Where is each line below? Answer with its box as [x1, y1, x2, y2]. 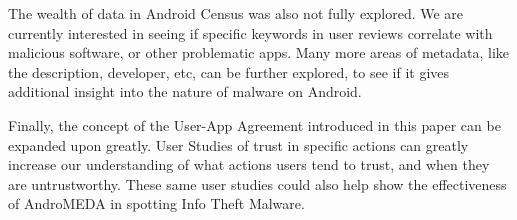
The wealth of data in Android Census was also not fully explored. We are [8, 3, 464, 23]
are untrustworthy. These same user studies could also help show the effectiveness [8, 173, 507, 194]
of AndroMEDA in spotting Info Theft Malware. [8, 193, 305, 214]
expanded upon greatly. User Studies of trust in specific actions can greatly [8, 134, 469, 155]
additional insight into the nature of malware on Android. [8, 81, 362, 102]
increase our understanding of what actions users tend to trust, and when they [8, 154, 490, 175]
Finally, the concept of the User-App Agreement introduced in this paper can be [8, 114, 501, 135]
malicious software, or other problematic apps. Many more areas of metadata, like [8, 42, 510, 63]
